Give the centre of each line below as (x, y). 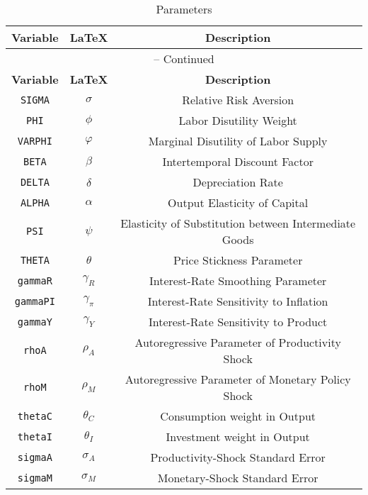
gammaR (35, 280)
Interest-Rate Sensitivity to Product (238, 322)
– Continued (184, 59)
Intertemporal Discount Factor (238, 161)
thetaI (35, 436)
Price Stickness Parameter (238, 260)
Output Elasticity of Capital (238, 202)
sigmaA (35, 457)
